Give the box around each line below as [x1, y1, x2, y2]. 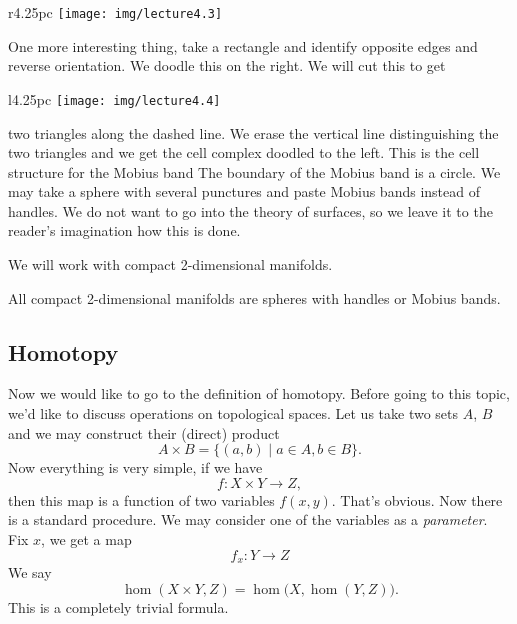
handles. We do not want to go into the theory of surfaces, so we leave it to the [8, 200, 493, 221]
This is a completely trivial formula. [8, 596, 229, 617]
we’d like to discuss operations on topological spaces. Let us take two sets [8, 403, 459, 424]
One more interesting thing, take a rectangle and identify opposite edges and [8, 35, 478, 56]
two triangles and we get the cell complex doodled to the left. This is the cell [8, 142, 480, 163]
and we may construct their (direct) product [8, 422, 280, 443]
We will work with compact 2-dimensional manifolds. [8, 254, 333, 275]
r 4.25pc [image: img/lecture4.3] [8, 2, 223, 22]
